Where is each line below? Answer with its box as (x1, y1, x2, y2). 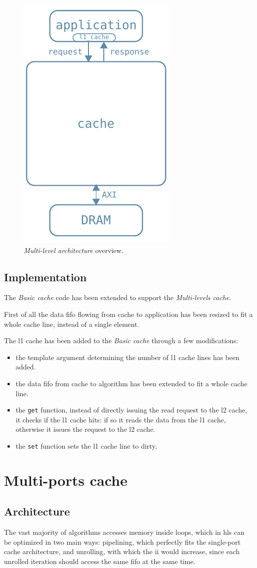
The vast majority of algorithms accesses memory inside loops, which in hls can (4, 527, 245, 537)
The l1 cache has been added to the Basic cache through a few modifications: (4, 335, 238, 346)
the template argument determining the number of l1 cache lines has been (15, 352, 240, 362)
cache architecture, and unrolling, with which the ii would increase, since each (4, 546, 240, 557)
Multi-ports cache (4, 469, 128, 490)
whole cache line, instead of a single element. (4, 318, 139, 329)
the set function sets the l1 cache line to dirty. (15, 440, 157, 451)
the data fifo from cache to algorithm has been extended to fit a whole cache (15, 378, 248, 388)
